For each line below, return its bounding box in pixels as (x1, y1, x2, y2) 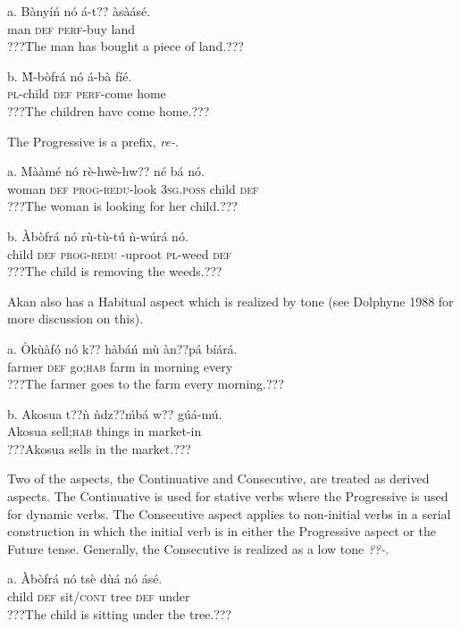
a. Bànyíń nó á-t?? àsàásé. (7, 2, 151, 20)
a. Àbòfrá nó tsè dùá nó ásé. (7, 569, 163, 588)
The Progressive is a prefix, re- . (7, 131, 179, 150)
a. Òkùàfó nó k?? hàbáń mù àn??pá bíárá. (7, 339, 238, 357)
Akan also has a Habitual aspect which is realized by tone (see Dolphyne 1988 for (7, 291, 454, 310)
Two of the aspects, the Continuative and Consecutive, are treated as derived (7, 469, 430, 488)
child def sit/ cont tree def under (7, 587, 190, 606)
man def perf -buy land (7, 19, 136, 38)
